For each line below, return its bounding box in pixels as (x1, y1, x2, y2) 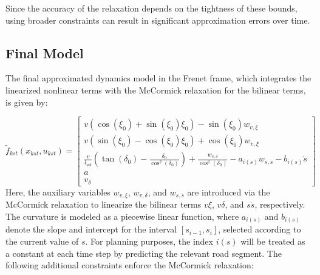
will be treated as (240, 234, 305, 247)
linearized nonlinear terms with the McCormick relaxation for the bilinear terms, (5, 83, 306, 96)
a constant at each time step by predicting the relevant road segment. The (5, 246, 282, 259)
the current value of (5, 234, 79, 247)
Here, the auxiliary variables (5, 185, 111, 198)
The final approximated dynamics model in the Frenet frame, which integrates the (5, 72, 311, 84)
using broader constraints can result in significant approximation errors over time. (5, 13, 310, 26)
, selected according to (218, 223, 301, 236)
